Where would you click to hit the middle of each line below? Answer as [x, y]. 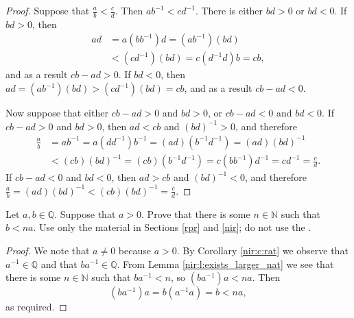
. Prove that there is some [196, 213]
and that [59, 264]
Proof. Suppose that [48, 10]
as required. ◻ [36, 307]
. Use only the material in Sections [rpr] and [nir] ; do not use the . [172, 227]
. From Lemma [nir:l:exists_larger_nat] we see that [225, 264]
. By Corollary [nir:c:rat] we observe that [262, 250]
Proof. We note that [48, 250]
